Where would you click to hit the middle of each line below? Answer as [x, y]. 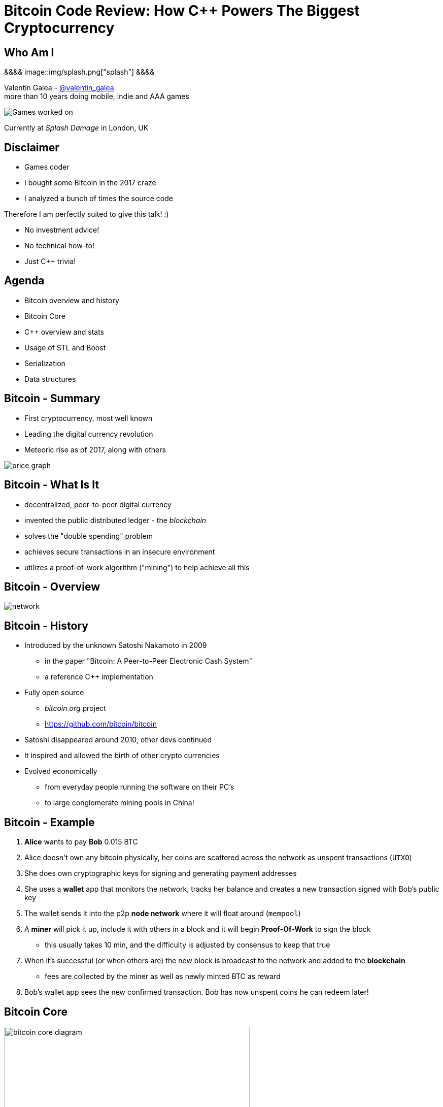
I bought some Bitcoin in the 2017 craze [90, 183]
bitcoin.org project [75, 708]
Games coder [47, 167]
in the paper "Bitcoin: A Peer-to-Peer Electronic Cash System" [149, 661]
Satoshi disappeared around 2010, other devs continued [118, 740]
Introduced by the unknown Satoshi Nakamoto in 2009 [116, 645]
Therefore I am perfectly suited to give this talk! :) [87, 214]
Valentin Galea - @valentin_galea [59, 88]
